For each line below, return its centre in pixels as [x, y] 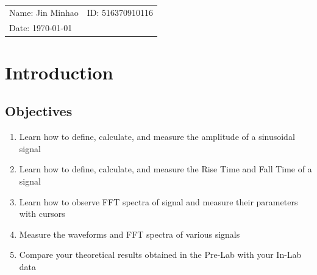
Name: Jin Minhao [44, 12]
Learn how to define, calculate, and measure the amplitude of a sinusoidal [157, 137]
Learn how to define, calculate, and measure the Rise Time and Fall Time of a [166, 169]
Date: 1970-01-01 [41, 27]
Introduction [59, 72]
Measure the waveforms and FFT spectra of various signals [130, 234]
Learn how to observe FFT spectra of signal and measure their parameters [158, 201]
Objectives [39, 111]
